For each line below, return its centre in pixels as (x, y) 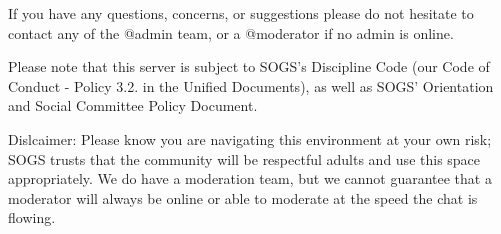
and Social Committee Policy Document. (133, 105)
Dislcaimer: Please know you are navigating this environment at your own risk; (250, 138)
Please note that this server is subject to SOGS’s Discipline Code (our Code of (249, 66)
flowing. (32, 217)
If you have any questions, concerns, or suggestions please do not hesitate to (241, 13)
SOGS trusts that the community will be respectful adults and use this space (244, 158)
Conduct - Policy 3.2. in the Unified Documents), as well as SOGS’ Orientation (251, 85)
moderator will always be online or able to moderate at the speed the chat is (243, 197)
